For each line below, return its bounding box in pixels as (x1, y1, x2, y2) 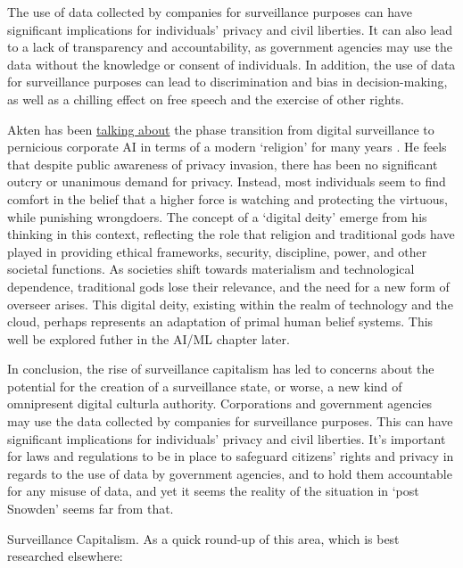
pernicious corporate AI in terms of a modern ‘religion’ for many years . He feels (7, 137, 447, 156)
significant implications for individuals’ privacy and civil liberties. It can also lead (7, 20, 453, 38)
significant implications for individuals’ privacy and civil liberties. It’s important (7, 429, 446, 448)
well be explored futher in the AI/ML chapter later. (7, 329, 290, 348)
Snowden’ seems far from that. (7, 499, 174, 518)
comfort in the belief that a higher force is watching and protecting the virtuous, (7, 189, 448, 208)
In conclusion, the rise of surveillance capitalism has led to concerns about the (7, 359, 434, 378)
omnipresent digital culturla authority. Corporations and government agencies (7, 394, 433, 413)
